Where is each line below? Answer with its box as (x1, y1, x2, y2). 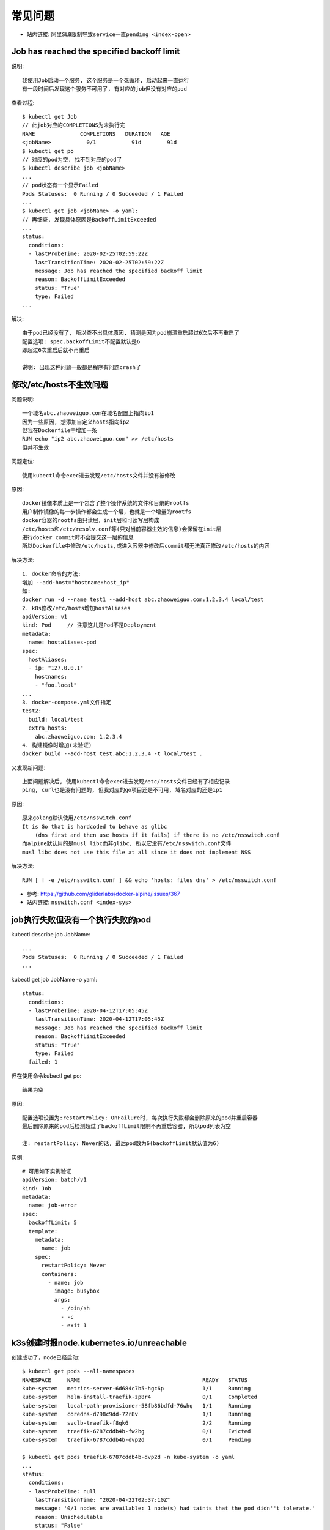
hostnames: (34, 673, 68, 680)
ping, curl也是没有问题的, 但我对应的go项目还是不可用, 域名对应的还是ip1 (22, 786, 223, 794)
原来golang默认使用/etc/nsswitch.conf (22, 815, 132, 821)
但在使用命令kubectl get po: (11, 1072, 82, 1080)
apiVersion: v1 (22, 613, 68, 621)
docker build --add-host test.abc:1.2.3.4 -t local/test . (22, 750, 203, 757)
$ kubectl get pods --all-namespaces (22, 1368, 136, 1375)
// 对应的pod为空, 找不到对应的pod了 (22, 156, 122, 163)
